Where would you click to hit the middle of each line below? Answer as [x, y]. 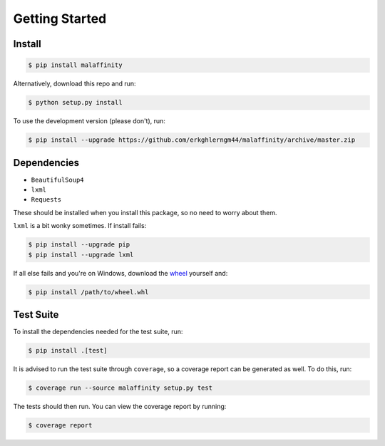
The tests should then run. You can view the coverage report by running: [120, 406]
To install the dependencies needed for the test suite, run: [98, 332]
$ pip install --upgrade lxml [81, 254]
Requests [46, 200]
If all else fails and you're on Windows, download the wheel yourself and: [120, 273]
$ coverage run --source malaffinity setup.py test [120, 388]
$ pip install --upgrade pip [79, 245]
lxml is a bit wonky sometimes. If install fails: [80, 226]
